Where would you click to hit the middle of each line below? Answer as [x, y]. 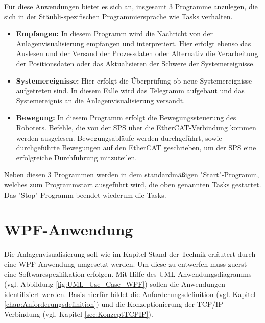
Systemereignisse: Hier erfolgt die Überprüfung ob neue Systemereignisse [134, 80]
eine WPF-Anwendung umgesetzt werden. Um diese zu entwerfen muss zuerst [126, 264]
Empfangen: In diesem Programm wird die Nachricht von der [115, 33]
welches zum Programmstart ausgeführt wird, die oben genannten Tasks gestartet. [133, 184]
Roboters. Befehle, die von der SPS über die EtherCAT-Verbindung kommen [136, 127]
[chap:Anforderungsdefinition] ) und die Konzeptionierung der [99, 304]
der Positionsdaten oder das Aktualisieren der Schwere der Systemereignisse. [136, 63]
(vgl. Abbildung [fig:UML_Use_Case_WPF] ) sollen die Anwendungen [115, 284]
